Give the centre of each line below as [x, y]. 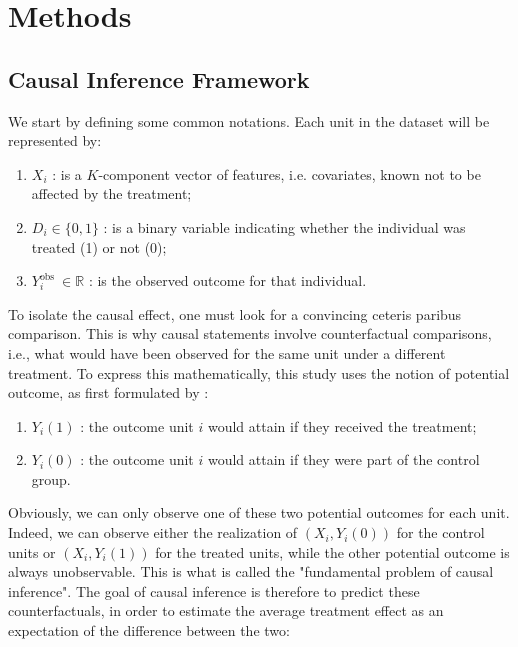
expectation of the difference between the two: [149, 630]
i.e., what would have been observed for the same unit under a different [227, 352]
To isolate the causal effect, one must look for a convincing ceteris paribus [235, 313]
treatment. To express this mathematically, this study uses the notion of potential [259, 372]
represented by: [55, 140]
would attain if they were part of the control [343, 459]
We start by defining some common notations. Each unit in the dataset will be [249, 120]
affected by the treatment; [111, 193]
